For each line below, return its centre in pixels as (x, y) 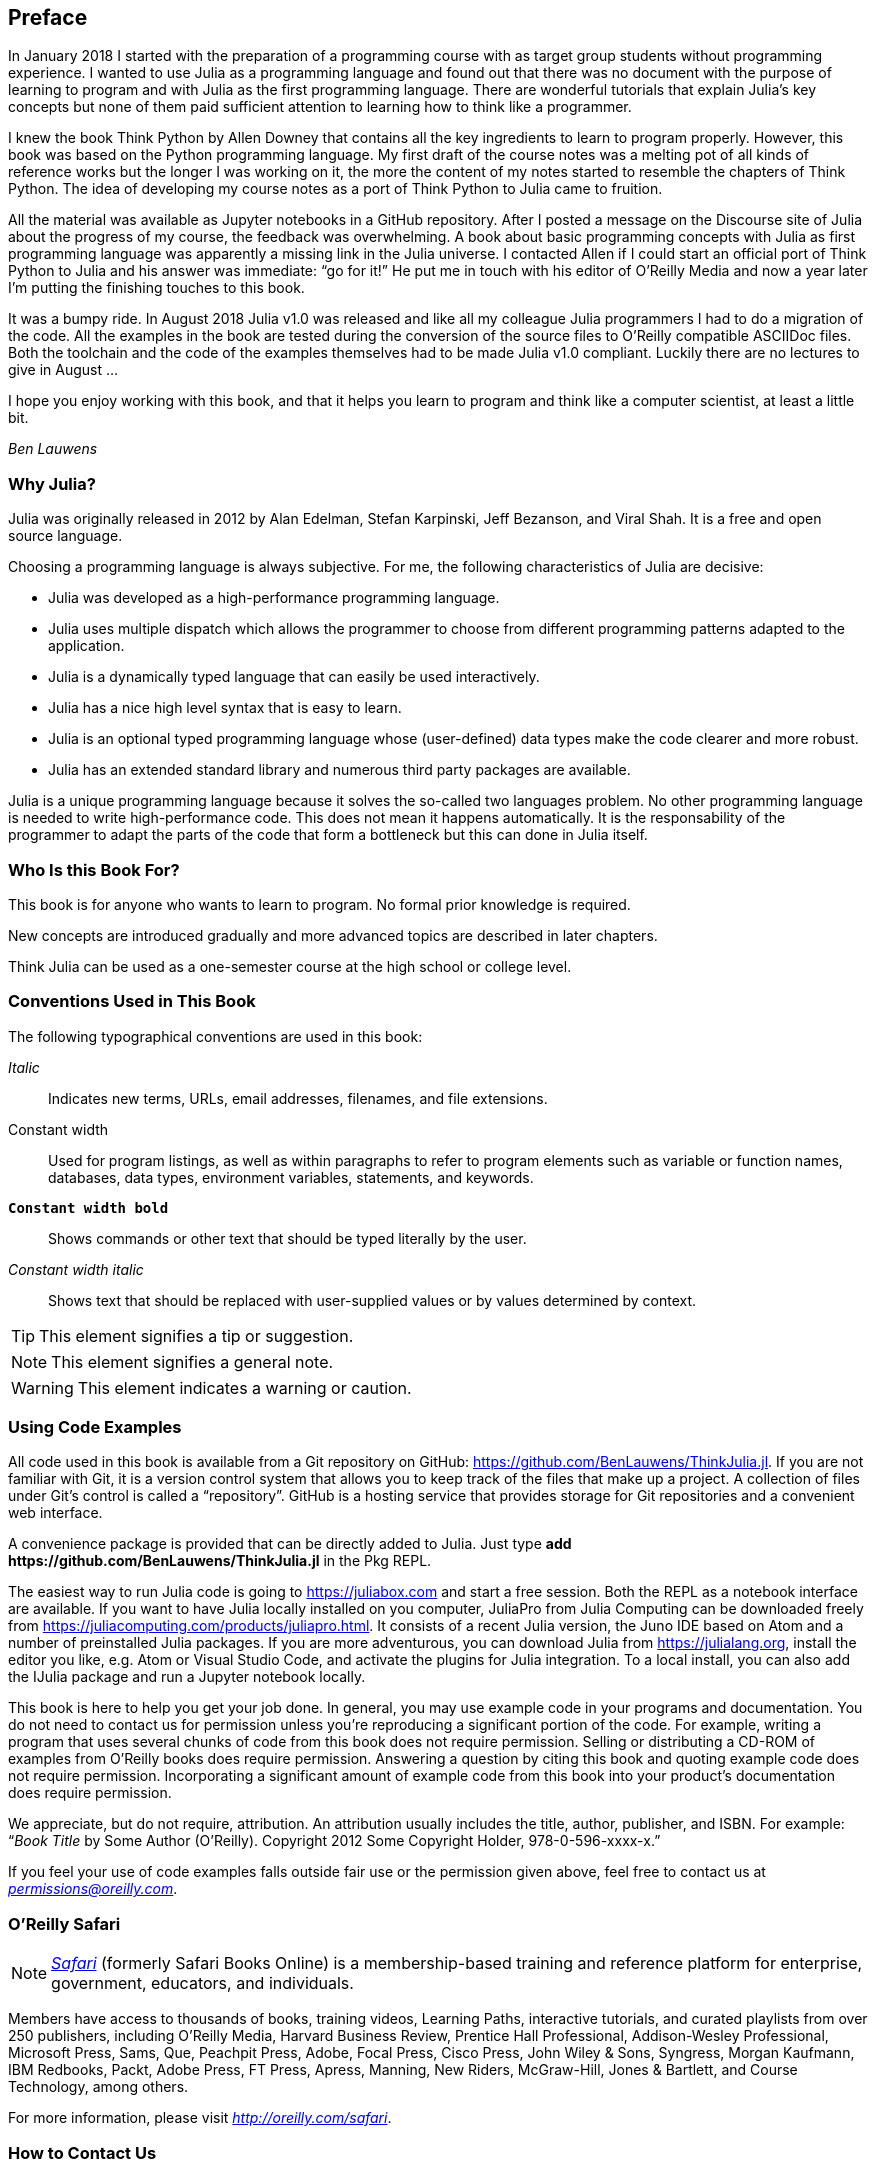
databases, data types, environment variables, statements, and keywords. (291, 1177)
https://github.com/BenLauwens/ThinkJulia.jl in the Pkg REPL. (220, 1561)
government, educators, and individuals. (202, 1983)
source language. (65, 536)
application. (86, 646)
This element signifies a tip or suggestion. (196, 1335)
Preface (48, 17)
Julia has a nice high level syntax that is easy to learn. (225, 708)
